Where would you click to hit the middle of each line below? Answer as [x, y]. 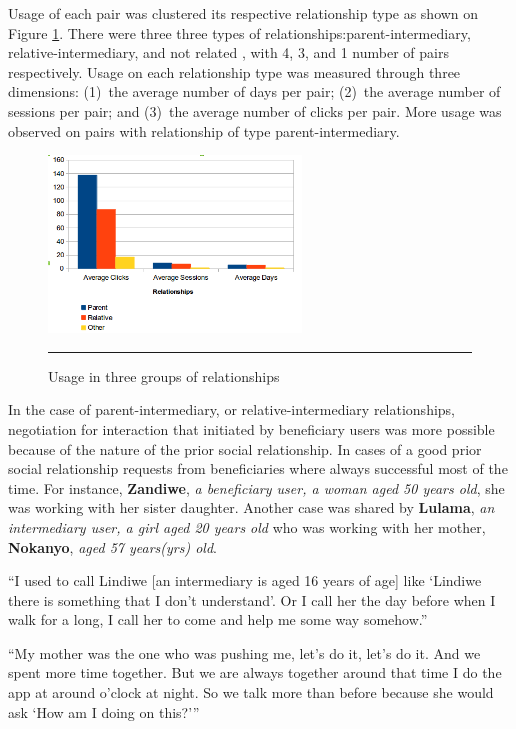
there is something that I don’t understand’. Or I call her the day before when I [252, 599]
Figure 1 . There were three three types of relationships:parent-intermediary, [239, 32]
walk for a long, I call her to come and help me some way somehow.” [218, 619]
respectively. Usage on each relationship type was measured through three [234, 71]
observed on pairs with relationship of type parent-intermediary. [204, 130]
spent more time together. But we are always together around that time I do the [255, 672]
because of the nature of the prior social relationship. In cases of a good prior [245, 448]
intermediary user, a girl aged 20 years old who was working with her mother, [247, 526]
